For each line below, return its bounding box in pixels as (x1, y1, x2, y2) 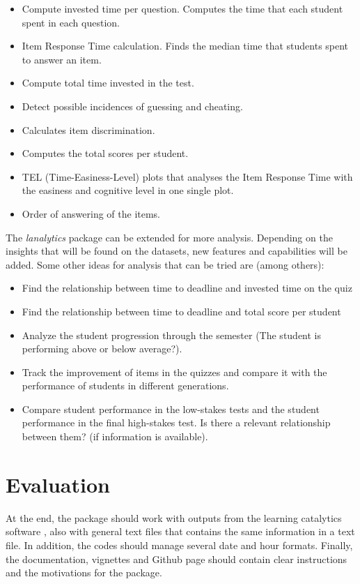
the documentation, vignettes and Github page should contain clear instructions (6, 551, 347, 566)
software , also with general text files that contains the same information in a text (6, 524, 355, 539)
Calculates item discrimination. (22, 122, 155, 137)
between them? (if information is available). (22, 429, 208, 444)
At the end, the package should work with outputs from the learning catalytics (6, 510, 342, 525)
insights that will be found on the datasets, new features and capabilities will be (6, 244, 347, 258)
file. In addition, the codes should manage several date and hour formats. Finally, (6, 537, 353, 552)
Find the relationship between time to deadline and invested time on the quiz (22, 280, 352, 295)
